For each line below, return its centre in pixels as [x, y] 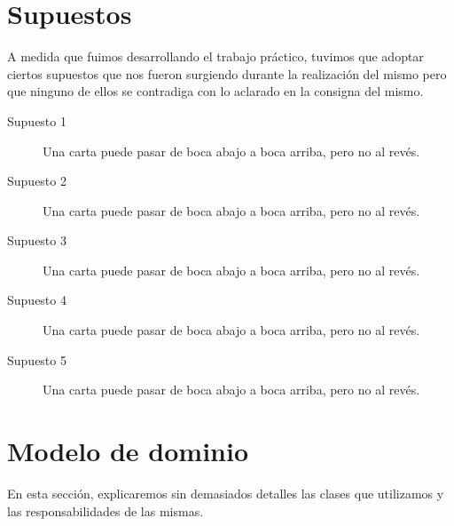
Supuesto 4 [37, 300]
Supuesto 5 [37, 359]
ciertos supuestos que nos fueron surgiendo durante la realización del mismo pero [227, 73]
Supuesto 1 [37, 120]
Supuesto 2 [37, 181]
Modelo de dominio [128, 451]
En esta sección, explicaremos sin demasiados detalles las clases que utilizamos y [226, 493]
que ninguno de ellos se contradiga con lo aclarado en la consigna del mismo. [215, 91]
